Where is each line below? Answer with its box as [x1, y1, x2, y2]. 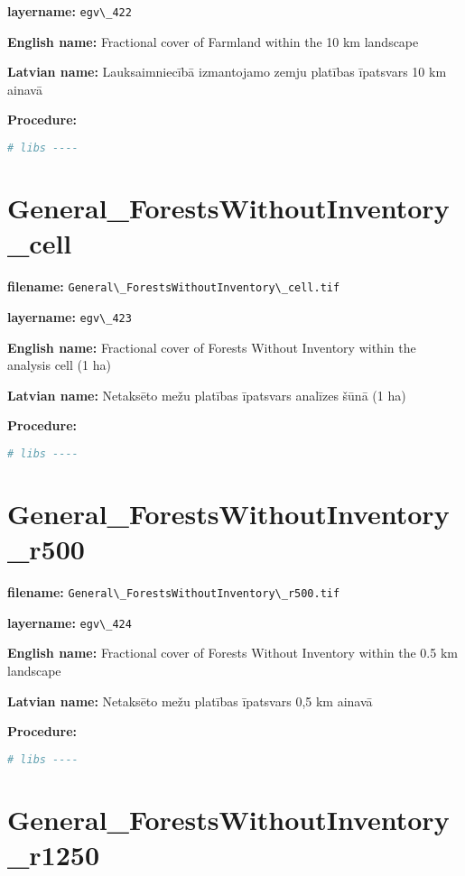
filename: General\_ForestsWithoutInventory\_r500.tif [7, 583, 340, 602]
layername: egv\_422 [7, 2, 132, 20]
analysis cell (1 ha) [7, 355, 111, 374]
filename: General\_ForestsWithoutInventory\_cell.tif [7, 277, 340, 296]
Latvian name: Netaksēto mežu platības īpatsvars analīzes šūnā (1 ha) [7, 385, 406, 404]
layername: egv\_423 [7, 307, 132, 326]
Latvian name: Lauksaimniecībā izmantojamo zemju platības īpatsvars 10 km [7, 62, 447, 81]
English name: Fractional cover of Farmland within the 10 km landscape [7, 32, 419, 51]
